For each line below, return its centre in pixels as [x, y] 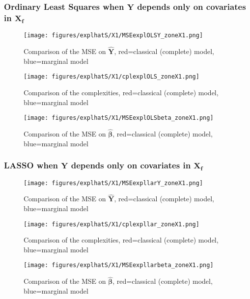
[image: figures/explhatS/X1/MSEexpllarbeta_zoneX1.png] [119, 265]
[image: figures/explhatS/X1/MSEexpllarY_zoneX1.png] [113, 183]
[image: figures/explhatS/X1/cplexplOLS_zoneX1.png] [111, 77]
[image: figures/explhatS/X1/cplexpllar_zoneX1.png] [111, 224]
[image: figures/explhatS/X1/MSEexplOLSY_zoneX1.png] [113, 36]
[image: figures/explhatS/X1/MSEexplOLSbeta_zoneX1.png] [119, 118]
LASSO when [31, 165]
